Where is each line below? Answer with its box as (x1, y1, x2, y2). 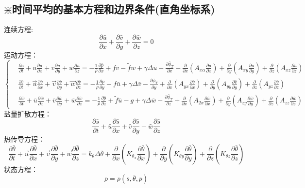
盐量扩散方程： (4, 108, 51, 118)
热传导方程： (4, 134, 45, 144)
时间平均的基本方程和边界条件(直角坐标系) (12, 1, 215, 16)
